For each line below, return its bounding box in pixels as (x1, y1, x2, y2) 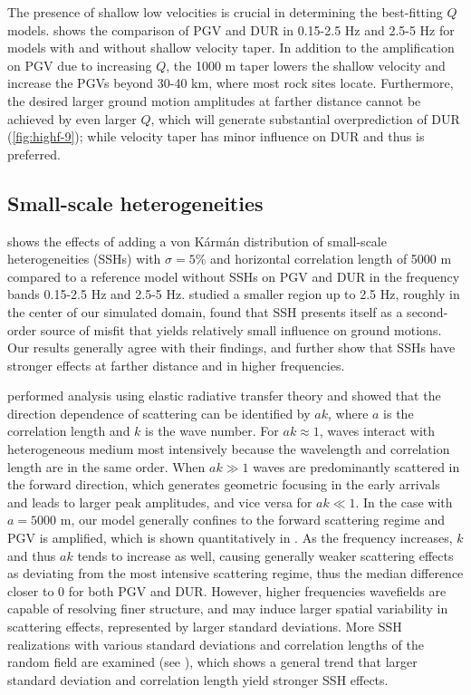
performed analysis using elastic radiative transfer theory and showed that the (7, 386, 441, 405)
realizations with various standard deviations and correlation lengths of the (7, 634, 424, 653)
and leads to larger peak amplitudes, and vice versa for (7, 492, 312, 511)
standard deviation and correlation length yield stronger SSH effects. (7, 670, 389, 689)
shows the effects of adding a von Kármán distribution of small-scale (7, 231, 387, 250)
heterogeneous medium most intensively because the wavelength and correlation (7, 439, 450, 459)
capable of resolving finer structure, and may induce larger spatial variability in (7, 599, 448, 618)
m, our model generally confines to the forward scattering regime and (60, 510, 445, 529)
